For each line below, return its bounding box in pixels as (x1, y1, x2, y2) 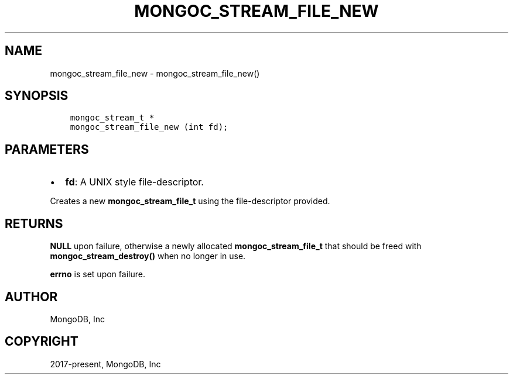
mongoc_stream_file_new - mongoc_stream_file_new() (50, 68, 260, 78)
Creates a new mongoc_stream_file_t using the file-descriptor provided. (50, 196, 330, 206)
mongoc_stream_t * (70, 113, 155, 123)
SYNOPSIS (5, 88, 69, 104)
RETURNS (5, 216, 63, 231)
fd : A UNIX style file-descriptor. (65, 176, 204, 188)
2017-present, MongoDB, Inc (50, 359, 161, 369)
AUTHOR (5, 289, 58, 304)
